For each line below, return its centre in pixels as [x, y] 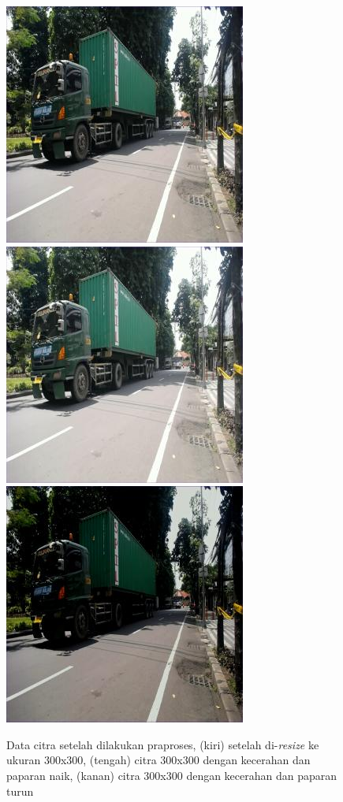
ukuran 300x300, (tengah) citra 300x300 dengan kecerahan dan [158, 760]
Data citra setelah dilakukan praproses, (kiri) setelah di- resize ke [163, 744]
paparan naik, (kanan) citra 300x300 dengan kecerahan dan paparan [172, 775]
